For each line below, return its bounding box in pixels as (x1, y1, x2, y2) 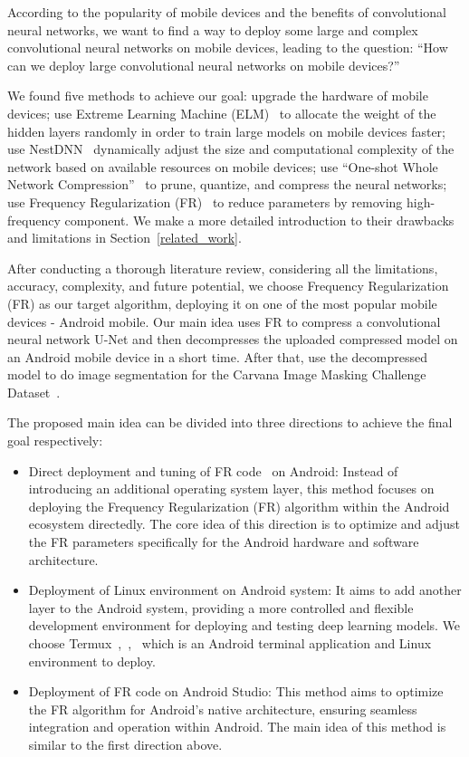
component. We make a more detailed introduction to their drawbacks (64, 210, 455, 229)
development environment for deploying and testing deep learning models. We (28, 616, 461, 635)
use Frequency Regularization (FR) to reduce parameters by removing (7, 192, 403, 211)
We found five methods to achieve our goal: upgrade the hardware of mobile (7, 86, 428, 105)
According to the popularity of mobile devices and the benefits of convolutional (7, 3, 446, 21)
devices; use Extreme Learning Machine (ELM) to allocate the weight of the (7, 103, 436, 122)
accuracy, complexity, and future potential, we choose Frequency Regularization (7, 276, 449, 295)
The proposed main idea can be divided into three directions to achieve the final (7, 413, 453, 432)
